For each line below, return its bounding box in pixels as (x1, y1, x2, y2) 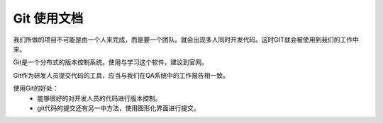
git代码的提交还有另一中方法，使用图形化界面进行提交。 (37, 103, 200, 112)
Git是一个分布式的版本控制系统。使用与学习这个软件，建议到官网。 (13, 58, 209, 66)
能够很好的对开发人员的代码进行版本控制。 (37, 94, 162, 102)
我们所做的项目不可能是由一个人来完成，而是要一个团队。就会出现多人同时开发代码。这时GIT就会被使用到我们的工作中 (13, 35, 360, 44)
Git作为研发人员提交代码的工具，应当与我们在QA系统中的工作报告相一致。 (13, 71, 230, 79)
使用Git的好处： (13, 84, 60, 93)
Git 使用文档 (13, 11, 84, 26)
